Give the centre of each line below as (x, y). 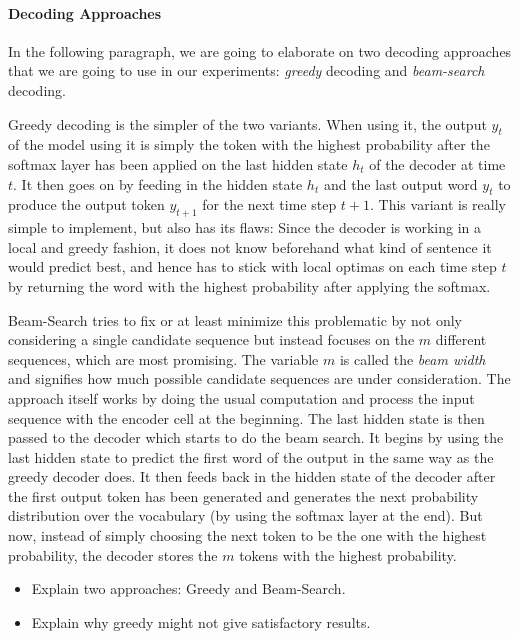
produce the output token (86, 204)
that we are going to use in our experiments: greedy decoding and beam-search (246, 70)
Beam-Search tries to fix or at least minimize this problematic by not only (235, 319)
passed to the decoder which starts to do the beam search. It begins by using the (256, 437)
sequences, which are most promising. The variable (163, 358)
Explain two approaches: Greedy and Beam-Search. (188, 588)
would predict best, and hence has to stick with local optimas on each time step (252, 266)
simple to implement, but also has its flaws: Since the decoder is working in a (245, 227)
